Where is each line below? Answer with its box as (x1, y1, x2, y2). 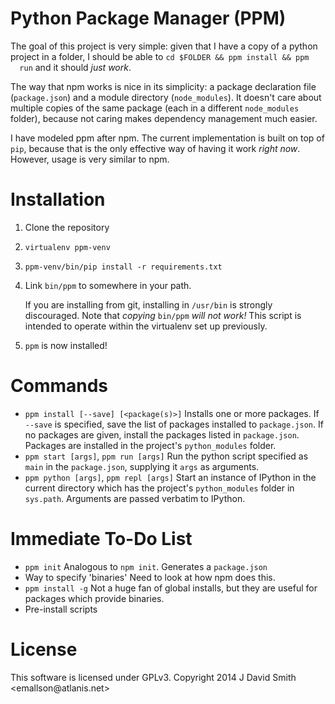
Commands (10, 375, 109, 397)
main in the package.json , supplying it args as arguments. (24, 460, 260, 472)
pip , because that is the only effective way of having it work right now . (10, 142, 301, 154)
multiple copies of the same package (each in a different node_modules (10, 102, 300, 114)
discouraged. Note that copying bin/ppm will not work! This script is (24, 309, 302, 321)
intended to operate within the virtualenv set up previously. (24, 320, 268, 332)
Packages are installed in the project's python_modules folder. (24, 439, 277, 451)
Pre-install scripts (24, 603, 98, 615)
